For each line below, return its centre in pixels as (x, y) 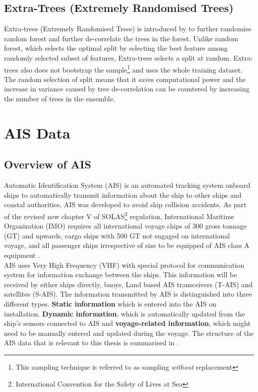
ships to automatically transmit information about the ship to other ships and (123, 195)
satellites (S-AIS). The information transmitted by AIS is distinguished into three (128, 294)
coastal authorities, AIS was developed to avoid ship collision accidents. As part (125, 204)
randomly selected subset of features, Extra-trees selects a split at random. (118, 57)
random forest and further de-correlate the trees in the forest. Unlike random (121, 38)
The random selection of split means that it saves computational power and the (125, 79)
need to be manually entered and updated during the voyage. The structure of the (129, 333)
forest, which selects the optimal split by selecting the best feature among (116, 48)
